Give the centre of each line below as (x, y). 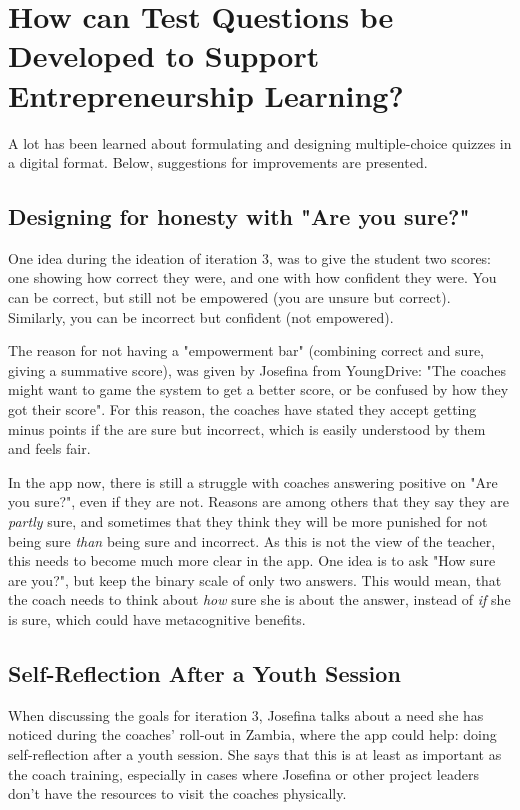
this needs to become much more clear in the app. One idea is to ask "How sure (252, 560)
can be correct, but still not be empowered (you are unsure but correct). (229, 297)
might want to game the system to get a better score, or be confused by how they (258, 389)
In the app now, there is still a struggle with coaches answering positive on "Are (253, 481)
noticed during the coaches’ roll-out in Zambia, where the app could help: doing (252, 734)
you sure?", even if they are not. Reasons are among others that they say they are (259, 501)
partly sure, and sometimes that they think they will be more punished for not (248, 521)
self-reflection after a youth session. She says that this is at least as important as (255, 753)
